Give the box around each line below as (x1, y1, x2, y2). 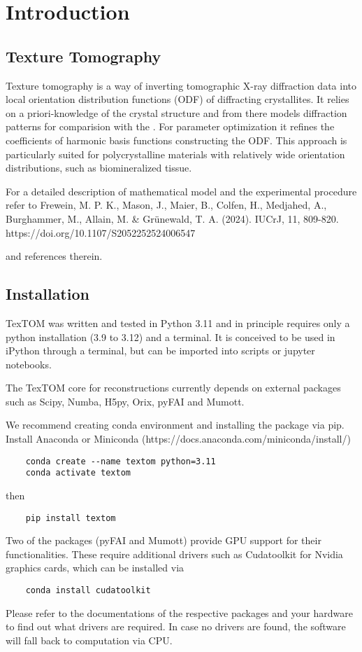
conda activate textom (25, 468, 131, 478)
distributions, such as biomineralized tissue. (6, 160, 192, 175)
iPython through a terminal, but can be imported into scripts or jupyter (6, 343, 315, 358)
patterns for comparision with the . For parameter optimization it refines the (6, 119, 335, 134)
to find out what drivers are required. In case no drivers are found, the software (6, 619, 346, 634)
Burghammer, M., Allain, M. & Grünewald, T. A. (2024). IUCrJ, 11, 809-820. (6, 211, 339, 226)
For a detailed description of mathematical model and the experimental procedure (6, 183, 357, 198)
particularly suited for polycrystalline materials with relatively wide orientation (6, 146, 345, 161)
